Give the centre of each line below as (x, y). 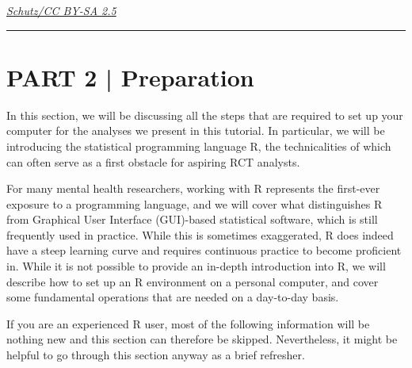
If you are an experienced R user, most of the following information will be (188, 323)
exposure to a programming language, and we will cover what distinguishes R (195, 203)
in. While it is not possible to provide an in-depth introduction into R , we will (196, 266)
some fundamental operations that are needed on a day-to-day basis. (173, 297)
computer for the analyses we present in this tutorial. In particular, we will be (196, 130)
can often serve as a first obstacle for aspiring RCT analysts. (153, 161)
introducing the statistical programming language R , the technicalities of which (199, 146)
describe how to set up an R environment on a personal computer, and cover (193, 281)
